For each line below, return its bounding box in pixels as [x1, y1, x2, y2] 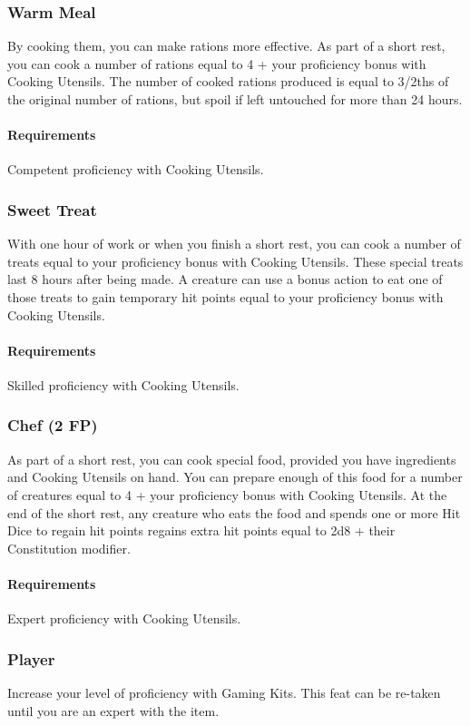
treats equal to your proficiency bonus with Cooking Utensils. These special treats [7, 251, 464, 270]
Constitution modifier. [7, 538, 131, 557]
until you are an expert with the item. [7, 701, 220, 720]
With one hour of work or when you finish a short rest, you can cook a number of [7, 234, 461, 253]
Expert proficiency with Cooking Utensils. [7, 609, 241, 628]
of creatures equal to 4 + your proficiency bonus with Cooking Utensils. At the [7, 485, 447, 504]
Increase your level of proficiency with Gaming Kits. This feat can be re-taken [7, 682, 441, 701]
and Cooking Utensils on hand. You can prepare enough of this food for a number [7, 467, 463, 486]
